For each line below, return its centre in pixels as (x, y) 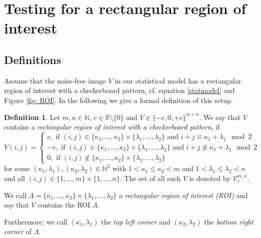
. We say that (220, 117)
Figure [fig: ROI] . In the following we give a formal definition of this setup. (118, 100)
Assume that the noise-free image (55, 80)
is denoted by (210, 178)
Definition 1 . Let (32, 117)
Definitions (33, 59)
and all (15, 178)
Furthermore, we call (36, 221)
